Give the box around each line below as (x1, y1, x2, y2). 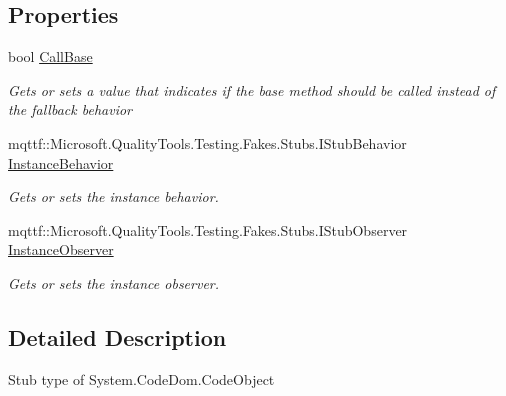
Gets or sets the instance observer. (8, 272, 220, 293)
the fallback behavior (8, 99, 132, 120)
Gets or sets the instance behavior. (8, 186, 219, 207)
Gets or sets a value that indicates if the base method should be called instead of (8, 79, 496, 100)
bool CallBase (8, 46, 93, 67)
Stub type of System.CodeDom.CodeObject (8, 368, 275, 389)
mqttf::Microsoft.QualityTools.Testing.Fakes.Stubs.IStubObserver (8, 219, 408, 240)
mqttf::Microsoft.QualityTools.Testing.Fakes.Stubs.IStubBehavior (8, 132, 407, 153)
